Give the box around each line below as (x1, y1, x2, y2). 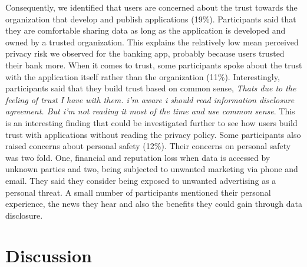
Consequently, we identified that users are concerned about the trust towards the (5, 1, 298, 13)
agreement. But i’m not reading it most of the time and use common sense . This (5, 105, 295, 117)
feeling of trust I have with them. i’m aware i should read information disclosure (5, 93, 295, 106)
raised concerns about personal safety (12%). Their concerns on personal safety (5, 140, 291, 152)
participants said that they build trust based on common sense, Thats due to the (5, 82, 296, 94)
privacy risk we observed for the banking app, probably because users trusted (5, 47, 285, 60)
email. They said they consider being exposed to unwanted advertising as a (5, 174, 276, 186)
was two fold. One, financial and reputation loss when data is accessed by (5, 151, 270, 163)
